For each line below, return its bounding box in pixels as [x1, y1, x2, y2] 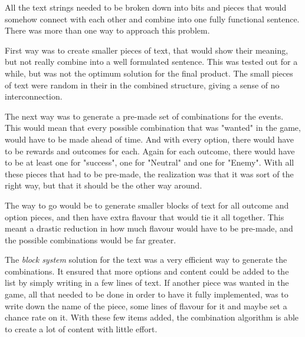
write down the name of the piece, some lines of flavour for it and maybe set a [5, 299, 287, 312]
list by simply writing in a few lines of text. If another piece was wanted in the [5, 276, 289, 289]
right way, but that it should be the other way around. [5, 179, 202, 191]
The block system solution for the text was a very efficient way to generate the [5, 253, 287, 266]
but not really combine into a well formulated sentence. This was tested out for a [5, 55, 298, 68]
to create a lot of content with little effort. [5, 322, 158, 335]
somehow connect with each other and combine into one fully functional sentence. [5, 12, 300, 25]
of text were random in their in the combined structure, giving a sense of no [5, 78, 280, 91]
